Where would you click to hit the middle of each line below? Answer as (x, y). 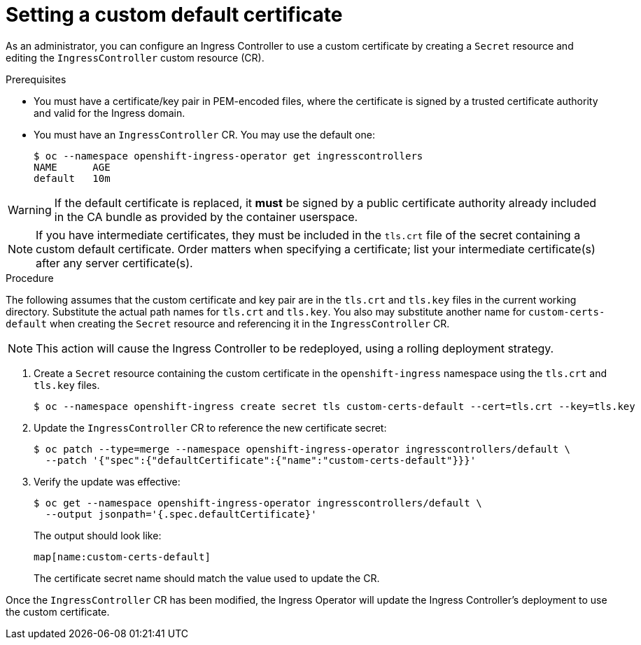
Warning (30, 210)
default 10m (72, 178)
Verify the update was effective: (107, 481)
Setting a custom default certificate (174, 15)
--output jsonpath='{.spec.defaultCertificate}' (181, 514)
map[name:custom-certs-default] (122, 557)
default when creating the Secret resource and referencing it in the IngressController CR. (228, 323)
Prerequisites (36, 79)
